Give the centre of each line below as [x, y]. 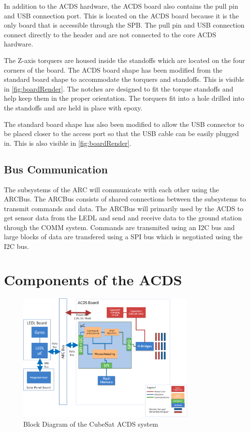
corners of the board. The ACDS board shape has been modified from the [113, 69]
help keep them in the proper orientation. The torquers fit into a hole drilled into [124, 98]
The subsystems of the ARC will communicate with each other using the [111, 189]
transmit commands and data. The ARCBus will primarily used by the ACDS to [124, 208]
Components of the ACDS [93, 279]
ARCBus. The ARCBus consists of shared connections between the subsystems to [125, 199]
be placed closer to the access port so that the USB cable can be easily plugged [121, 133]
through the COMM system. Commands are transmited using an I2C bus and [119, 227]
